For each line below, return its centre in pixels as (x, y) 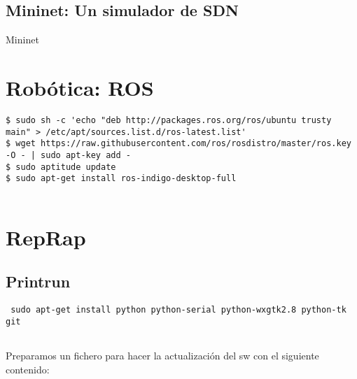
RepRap (46, 237)
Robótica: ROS (80, 87)
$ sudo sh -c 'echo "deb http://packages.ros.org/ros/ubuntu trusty (169, 120)
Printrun (38, 281)
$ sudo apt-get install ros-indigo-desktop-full (121, 179)
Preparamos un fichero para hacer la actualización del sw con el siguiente (162, 356)
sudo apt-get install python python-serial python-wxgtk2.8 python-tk (178, 310)
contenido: (28, 369)
